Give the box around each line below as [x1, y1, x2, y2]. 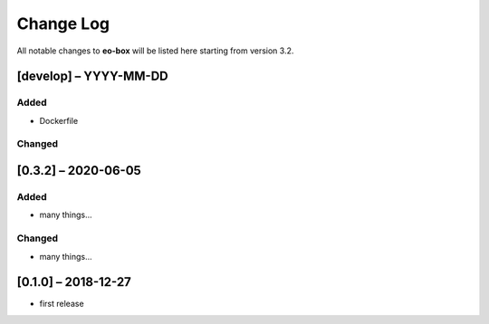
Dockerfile [39, 115, 79, 126]
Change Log [16, 14, 110, 33]
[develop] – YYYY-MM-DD [16, 69, 168, 84]
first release [39, 299, 85, 310]
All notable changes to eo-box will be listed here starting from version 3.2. [16, 45, 294, 56]
